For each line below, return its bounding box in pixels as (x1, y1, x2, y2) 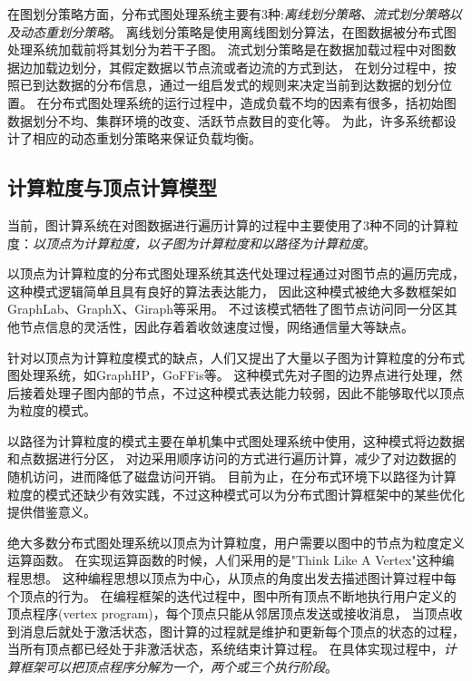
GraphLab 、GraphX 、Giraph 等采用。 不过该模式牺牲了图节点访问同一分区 (7, 299, 445, 318)
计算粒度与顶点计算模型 (7, 173, 217, 201)
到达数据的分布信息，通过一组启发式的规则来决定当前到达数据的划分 (32, 75, 439, 94)
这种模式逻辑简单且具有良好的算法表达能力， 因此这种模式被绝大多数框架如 (7, 281, 457, 300)
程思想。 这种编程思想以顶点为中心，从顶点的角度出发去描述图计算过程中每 (7, 569, 457, 588)
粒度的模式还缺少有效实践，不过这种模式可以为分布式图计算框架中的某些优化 (7, 484, 465, 503)
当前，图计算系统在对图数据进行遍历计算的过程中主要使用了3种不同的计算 (7, 215, 446, 234)
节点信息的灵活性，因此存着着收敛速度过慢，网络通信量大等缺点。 (19, 316, 414, 336)
